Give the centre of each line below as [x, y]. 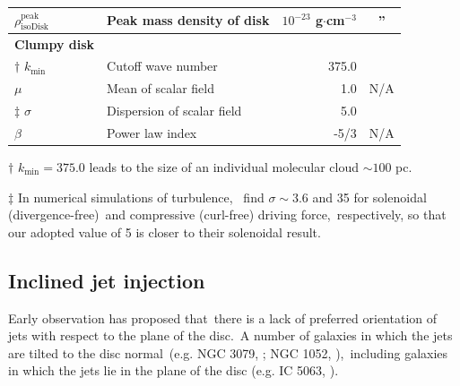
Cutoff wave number [162, 66]
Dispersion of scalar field [174, 111]
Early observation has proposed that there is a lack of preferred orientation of [223, 317]
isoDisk [35, 27]
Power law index [152, 132]
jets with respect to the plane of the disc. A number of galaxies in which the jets [230, 335]
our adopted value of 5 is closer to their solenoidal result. [165, 232]
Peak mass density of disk [188, 20]
